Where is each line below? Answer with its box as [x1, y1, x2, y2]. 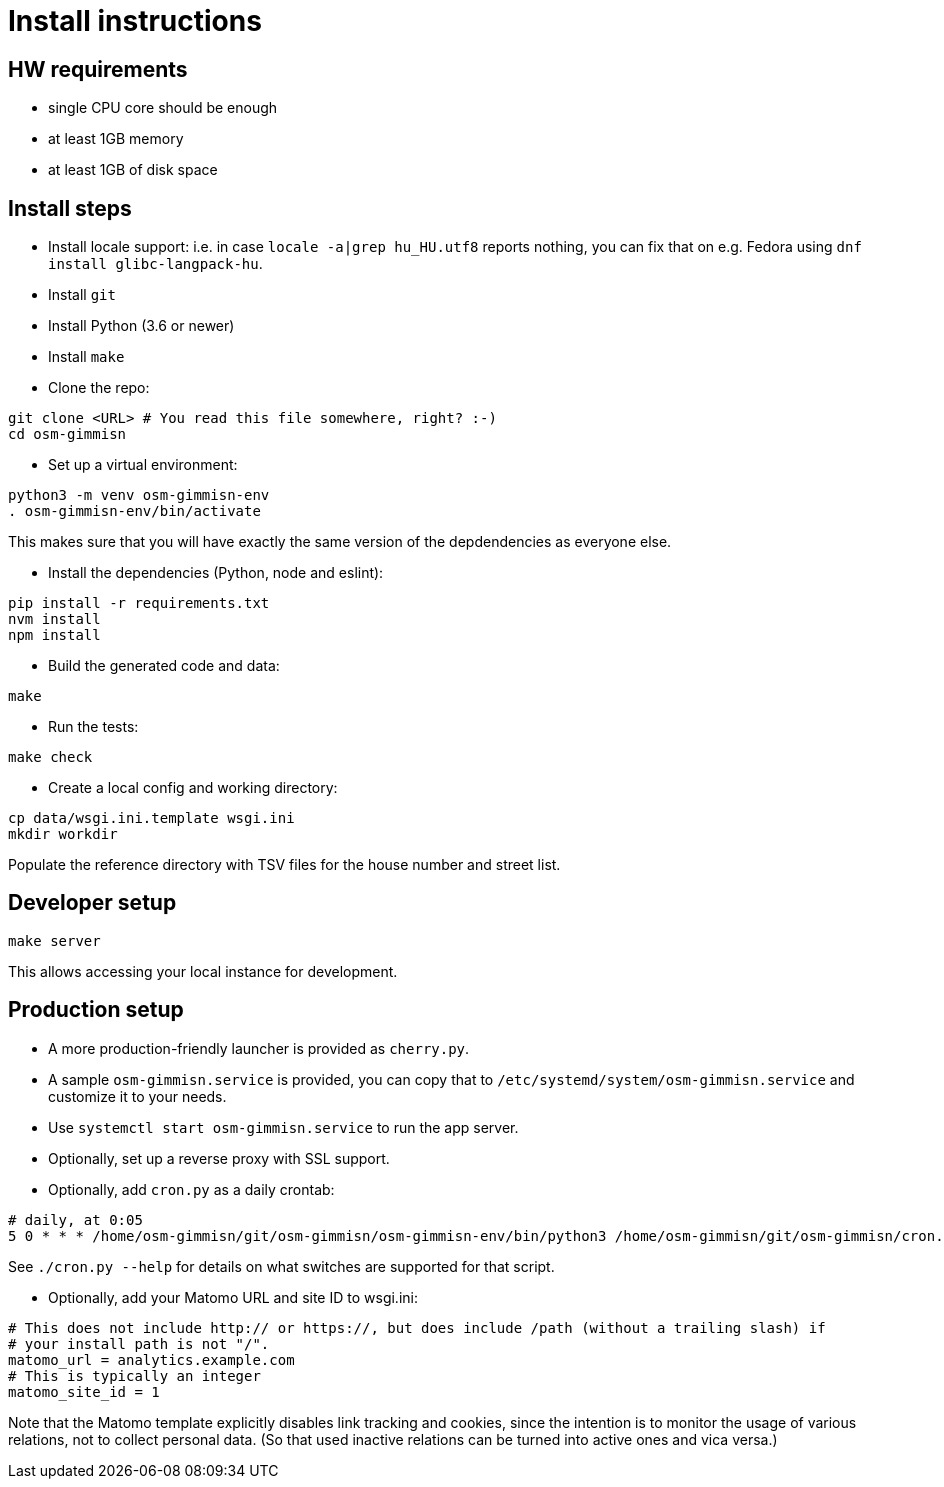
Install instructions [8, 4, 262, 38]
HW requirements [8, 56, 188, 82]
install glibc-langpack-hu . [48, 255, 263, 273]
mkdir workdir [8, 826, 118, 843]
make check [8, 749, 93, 766]
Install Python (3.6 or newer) [48, 317, 235, 335]
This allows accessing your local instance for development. [8, 962, 398, 980]
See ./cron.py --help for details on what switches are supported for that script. [8, 1257, 555, 1275]
